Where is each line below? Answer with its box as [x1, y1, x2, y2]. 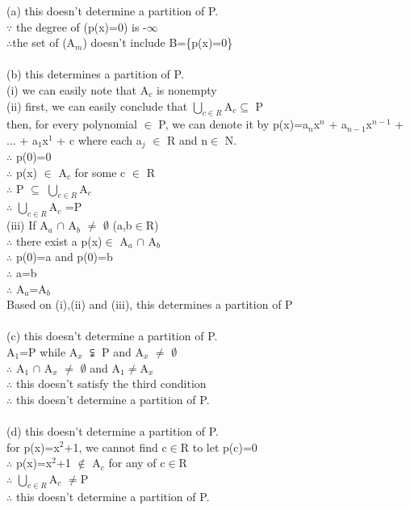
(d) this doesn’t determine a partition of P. [6, 422, 219, 439]
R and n [167, 131, 207, 148]
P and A [101, 343, 144, 360]
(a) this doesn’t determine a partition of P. [6, 2, 219, 19]
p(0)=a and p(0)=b [15, 248, 113, 265]
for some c [74, 164, 126, 180]
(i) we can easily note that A [6, 81, 149, 98]
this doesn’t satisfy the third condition [15, 375, 207, 392]
